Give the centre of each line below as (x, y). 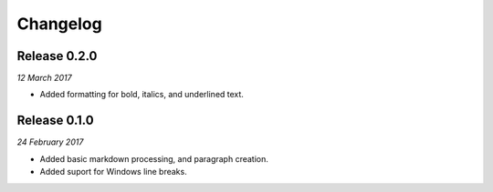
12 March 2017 (44, 78)
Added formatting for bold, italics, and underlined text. (142, 95)
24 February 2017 (50, 142)
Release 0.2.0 (57, 56)
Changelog (59, 24)
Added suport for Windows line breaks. (113, 172)
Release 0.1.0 (56, 121)
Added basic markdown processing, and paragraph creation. (154, 158)
